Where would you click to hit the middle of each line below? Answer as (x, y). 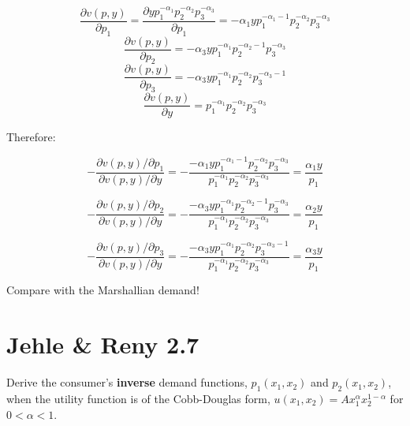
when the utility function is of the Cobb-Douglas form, (138, 398)
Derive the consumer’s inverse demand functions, (127, 382)
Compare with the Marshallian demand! (103, 290)
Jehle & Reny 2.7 (103, 344)
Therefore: (31, 137)
